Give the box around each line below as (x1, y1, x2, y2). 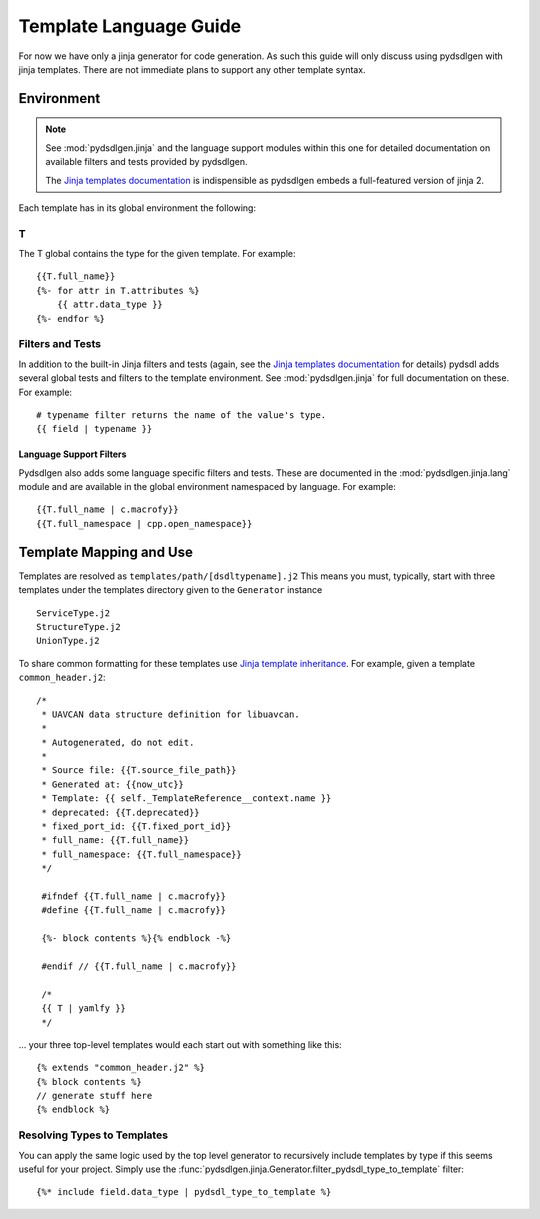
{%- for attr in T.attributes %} (36, 285, 200, 296)
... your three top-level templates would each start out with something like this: (18, 1038, 342, 1050)
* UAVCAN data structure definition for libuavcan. (41, 708, 300, 720)
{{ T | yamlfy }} (41, 1003, 127, 1014)
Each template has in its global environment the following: (18, 201, 257, 214)
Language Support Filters (18, 448, 127, 460)
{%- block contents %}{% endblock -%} (41, 933, 232, 944)
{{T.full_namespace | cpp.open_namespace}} (36, 518, 253, 529)
